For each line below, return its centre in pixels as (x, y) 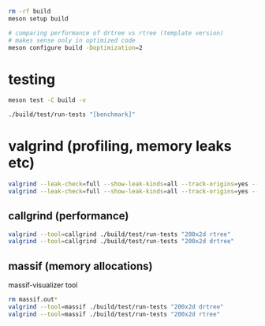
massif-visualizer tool (43, 285)
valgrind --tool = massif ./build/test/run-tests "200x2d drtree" (116, 307)
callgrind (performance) (69, 216)
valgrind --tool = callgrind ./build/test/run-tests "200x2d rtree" (119, 234)
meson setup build (38, 19)
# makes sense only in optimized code (72, 40)
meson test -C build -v (47, 100)
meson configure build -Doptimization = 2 (76, 47)
